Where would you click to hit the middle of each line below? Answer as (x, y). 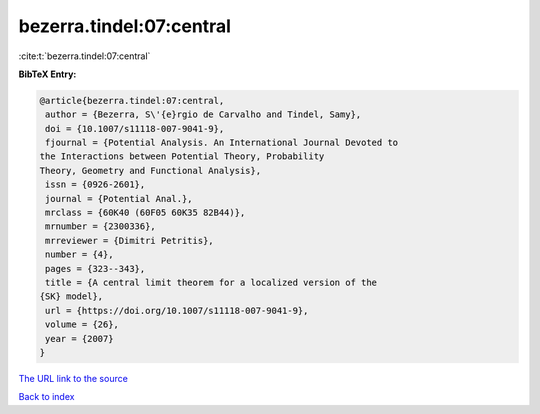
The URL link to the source (73, 378)
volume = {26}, (82, 324)
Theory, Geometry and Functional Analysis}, (150, 170)
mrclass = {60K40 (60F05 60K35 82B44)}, (145, 213)
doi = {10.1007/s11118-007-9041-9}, (135, 128)
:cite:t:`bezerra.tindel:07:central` (84, 56)
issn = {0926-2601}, (95, 184)
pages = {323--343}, (95, 268)
